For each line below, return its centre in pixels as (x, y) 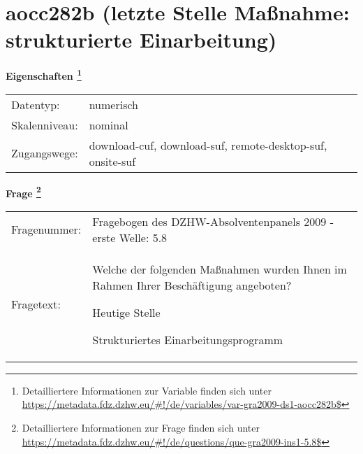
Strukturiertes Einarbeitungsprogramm (188, 339)
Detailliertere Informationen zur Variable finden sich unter (147, 390)
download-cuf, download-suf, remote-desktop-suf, (208, 145)
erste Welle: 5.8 (130, 237)
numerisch (113, 104)
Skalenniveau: (45, 125)
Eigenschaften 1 (44, 75)
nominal (109, 125)
